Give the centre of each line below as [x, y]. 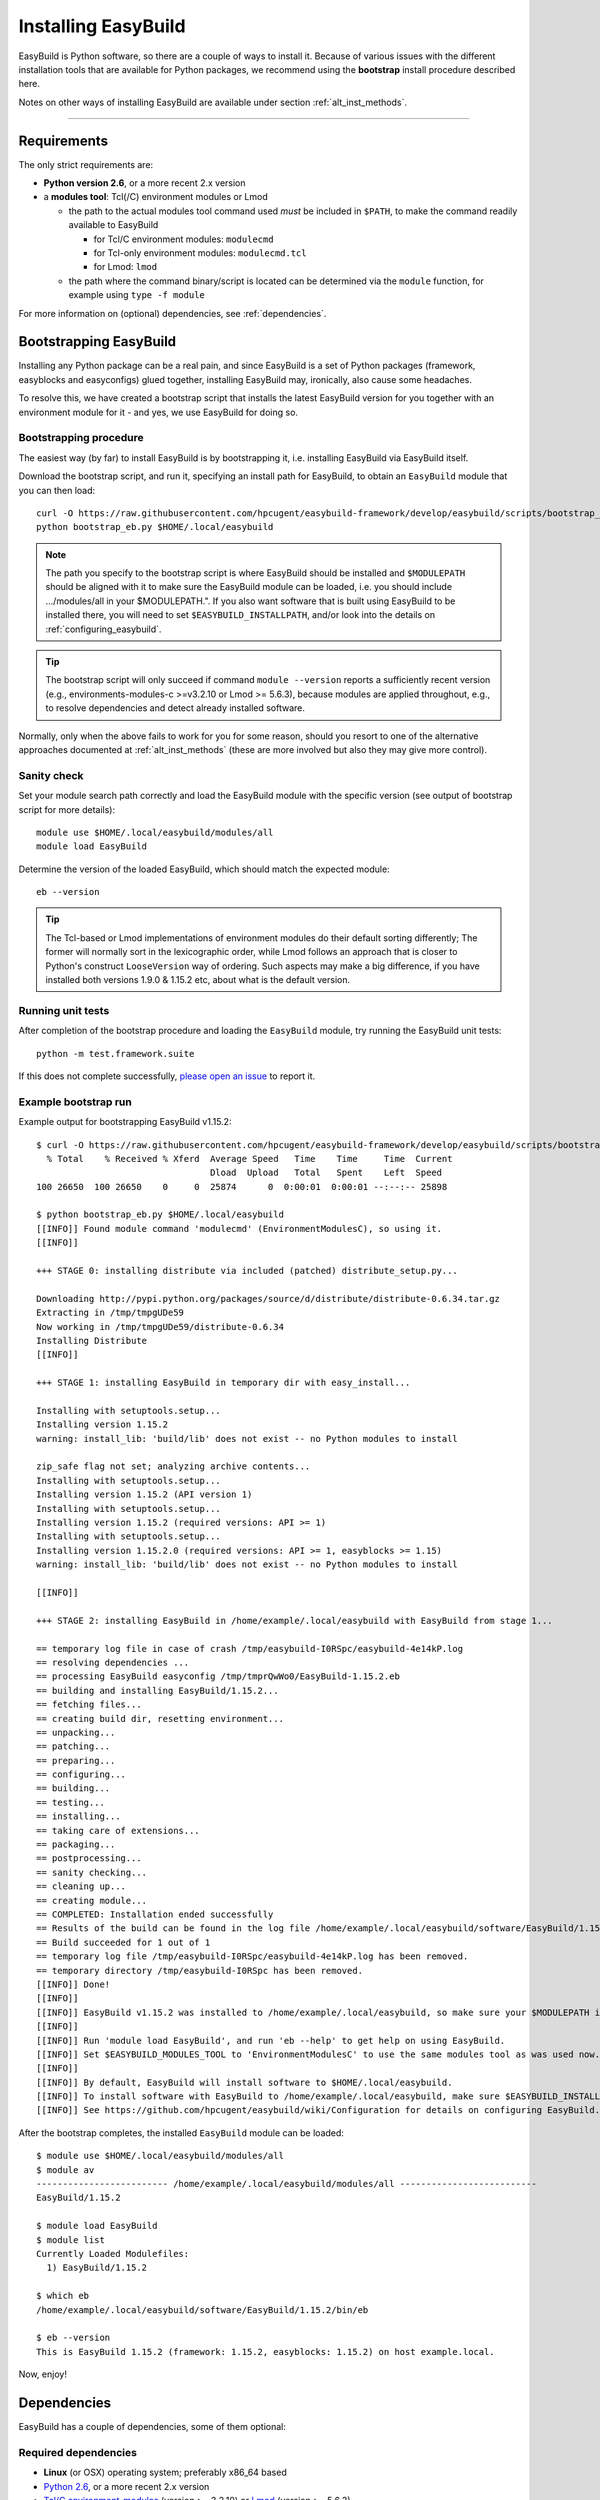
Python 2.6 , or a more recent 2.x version [126, 2486]
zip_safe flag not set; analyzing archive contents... [173, 1466]
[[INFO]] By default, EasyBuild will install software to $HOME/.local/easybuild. [244, 2082]
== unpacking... [76, 1732]
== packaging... [76, 1844]
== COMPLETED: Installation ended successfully [155, 1914]
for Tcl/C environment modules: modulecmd [183, 239]
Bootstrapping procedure [81, 438]
